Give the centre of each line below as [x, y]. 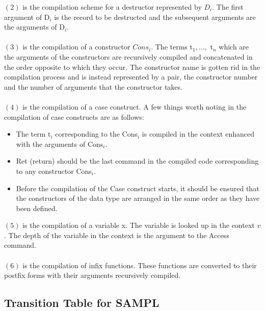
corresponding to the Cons [96, 134]
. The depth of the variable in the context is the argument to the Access [117, 235]
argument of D [27, 17]
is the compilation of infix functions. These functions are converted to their [140, 265]
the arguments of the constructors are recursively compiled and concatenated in [128, 56]
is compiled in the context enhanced [198, 134]
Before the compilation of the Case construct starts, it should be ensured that [138, 188]
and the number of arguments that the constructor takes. [93, 86]
